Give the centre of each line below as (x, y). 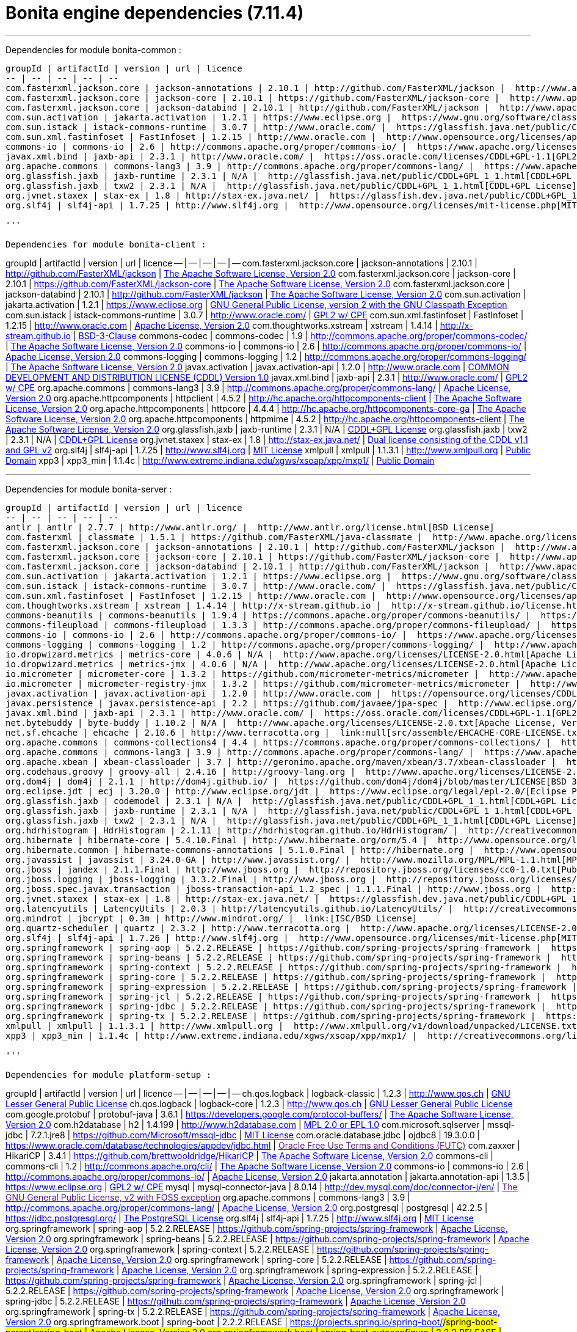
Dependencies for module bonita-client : (106, 244)
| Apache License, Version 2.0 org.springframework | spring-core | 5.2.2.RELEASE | (219, 1259)
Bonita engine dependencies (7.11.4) (155, 13)
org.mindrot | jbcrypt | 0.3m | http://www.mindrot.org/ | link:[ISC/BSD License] (212, 918)
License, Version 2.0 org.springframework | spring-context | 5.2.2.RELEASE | (160, 1249)
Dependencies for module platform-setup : (109, 1074)
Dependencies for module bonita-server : (89, 489)
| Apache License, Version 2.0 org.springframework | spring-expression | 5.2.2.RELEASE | (297, 1270)
